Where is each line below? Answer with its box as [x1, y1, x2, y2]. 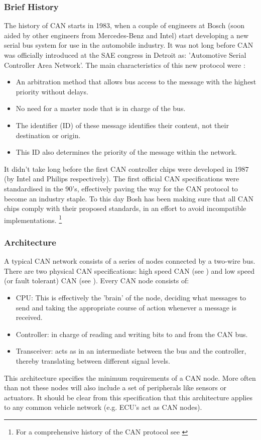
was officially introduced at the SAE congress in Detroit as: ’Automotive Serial [4, 50, 246, 60]
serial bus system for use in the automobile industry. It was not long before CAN [4, 40, 253, 50]
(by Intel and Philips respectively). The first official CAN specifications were [4, 173, 239, 184]
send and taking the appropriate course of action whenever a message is [16, 302, 236, 312]
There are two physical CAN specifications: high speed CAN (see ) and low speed [4, 265, 255, 276]
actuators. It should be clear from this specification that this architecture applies [4, 392, 252, 402]
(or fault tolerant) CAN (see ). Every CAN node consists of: [4, 275, 189, 286]
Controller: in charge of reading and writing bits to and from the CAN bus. [16, 328, 248, 339]
